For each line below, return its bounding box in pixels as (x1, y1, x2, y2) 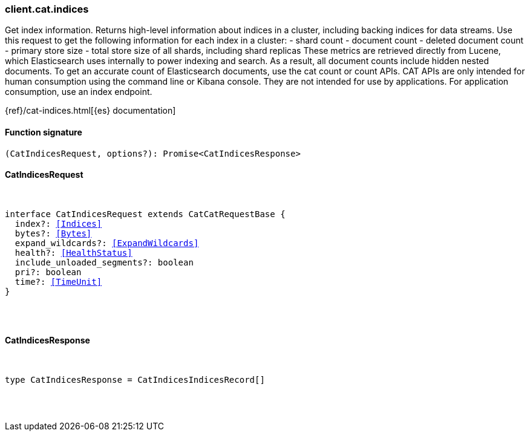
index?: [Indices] (15, 218, 102, 229)
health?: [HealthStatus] (15, 247, 132, 258)
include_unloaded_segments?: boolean (15, 257, 194, 267)
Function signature (5, 126, 82, 137)
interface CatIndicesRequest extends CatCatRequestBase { (5, 209, 286, 219)
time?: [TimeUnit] (15, 276, 102, 287)
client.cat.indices (5, 3, 89, 15)
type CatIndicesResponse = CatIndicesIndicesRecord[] (5, 375, 265, 385)
